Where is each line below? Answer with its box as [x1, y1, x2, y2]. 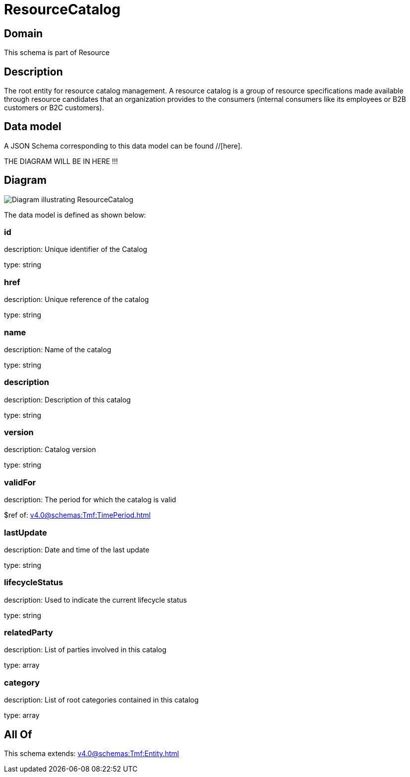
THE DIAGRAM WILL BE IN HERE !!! [4, 156, 118, 165]
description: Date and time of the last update [4, 545, 150, 554]
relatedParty [4, 627, 53, 638]
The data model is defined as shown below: [4, 210, 146, 219]
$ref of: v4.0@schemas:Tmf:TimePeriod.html [4, 511, 151, 520]
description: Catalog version [4, 445, 96, 454]
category [4, 677, 40, 688]
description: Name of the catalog [4, 345, 112, 354]
